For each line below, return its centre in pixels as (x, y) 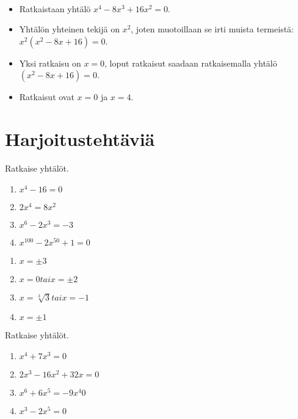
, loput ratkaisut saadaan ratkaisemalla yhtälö (191, 63)
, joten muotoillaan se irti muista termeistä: (212, 29)
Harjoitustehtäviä (80, 139)
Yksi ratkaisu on (50, 63)
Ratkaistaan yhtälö (55, 8)
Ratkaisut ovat (47, 97)
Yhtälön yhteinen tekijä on (69, 29)
